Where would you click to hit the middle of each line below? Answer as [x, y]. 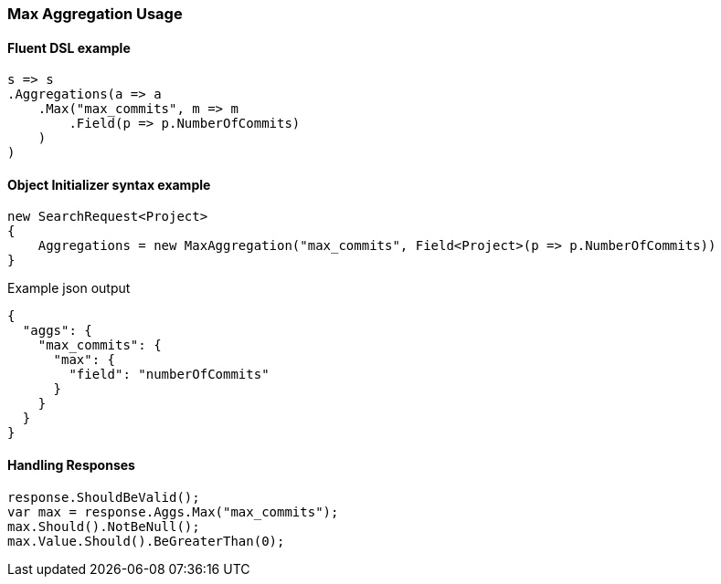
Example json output [69, 288]
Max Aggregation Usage [95, 14]
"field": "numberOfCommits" [169, 375]
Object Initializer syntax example [109, 184]
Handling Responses [71, 465]
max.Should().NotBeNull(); [104, 526]
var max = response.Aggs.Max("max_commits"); [173, 511]
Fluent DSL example [69, 47]
